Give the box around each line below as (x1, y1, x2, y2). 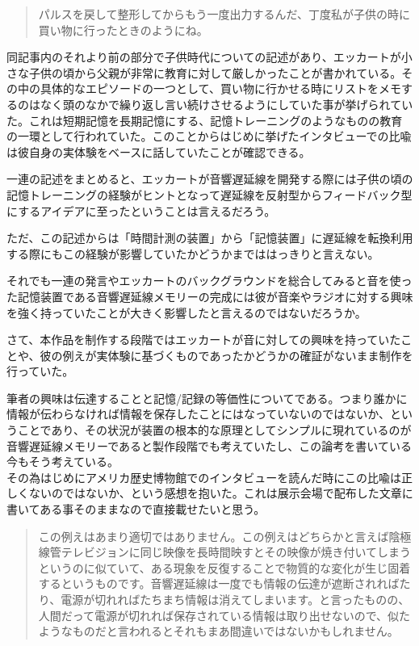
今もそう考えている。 (6, 453, 119, 470)
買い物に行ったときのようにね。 (38, 21, 208, 38)
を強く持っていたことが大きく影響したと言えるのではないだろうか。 (6, 304, 367, 321)
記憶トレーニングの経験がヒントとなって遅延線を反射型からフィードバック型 (6, 186, 413, 203)
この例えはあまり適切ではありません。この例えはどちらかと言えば (38, 527, 389, 544)
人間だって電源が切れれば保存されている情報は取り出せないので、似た (38, 606, 411, 623)
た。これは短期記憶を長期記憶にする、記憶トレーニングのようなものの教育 (6, 111, 403, 128)
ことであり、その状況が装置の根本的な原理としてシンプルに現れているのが (17, 422, 412, 438)
